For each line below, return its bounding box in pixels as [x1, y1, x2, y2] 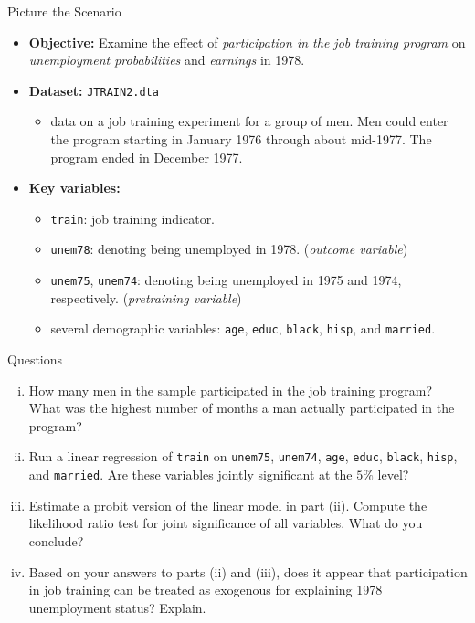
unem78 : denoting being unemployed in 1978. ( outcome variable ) [50, 239, 408, 259]
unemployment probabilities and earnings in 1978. [28, 50, 305, 69]
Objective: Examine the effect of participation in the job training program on [28, 32, 466, 51]
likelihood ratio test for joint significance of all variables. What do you [28, 513, 423, 533]
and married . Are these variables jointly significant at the [28, 465, 353, 484]
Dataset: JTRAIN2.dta [28, 80, 159, 100]
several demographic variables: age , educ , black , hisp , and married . [50, 319, 436, 338]
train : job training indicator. [50, 208, 216, 227]
